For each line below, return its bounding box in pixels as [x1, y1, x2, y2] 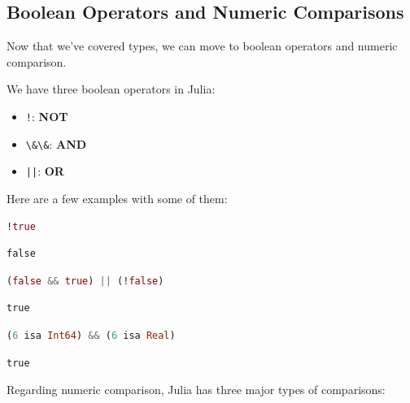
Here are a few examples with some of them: [7, 189, 228, 206]
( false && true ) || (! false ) [7, 275, 164, 287]
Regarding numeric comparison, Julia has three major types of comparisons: [7, 381, 386, 398]
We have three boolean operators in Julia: [7, 80, 216, 97]
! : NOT [25, 107, 68, 124]
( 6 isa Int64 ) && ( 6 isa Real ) [7, 329, 176, 341]
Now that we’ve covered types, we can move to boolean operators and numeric [7, 37, 398, 54]
